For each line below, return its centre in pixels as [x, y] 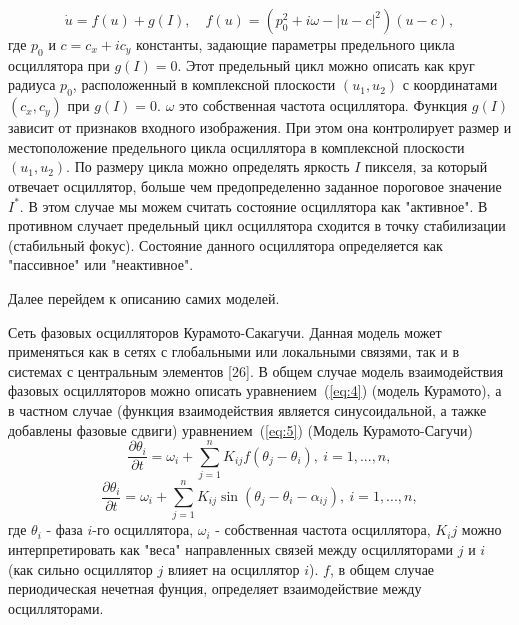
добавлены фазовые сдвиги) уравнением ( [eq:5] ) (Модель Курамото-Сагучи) [241, 429]
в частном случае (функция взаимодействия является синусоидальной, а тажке [247, 409]
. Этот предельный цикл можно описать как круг [326, 64]
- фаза [64, 529]
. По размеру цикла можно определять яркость [208, 166]
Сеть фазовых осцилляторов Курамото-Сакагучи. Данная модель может [225, 331]
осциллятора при [59, 64]
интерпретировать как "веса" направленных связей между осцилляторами [231, 548]
